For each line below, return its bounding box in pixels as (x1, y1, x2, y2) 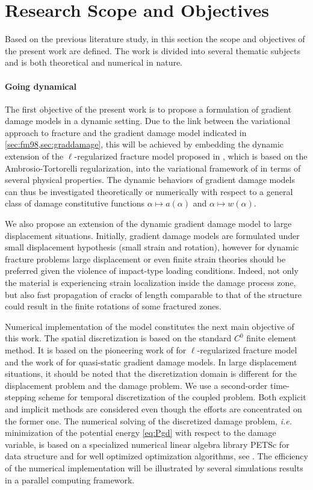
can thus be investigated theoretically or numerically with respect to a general (5, 185, 293, 197)
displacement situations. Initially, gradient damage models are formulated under (5, 229, 300, 241)
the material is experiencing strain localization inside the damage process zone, (5, 276, 296, 289)
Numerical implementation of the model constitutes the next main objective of (5, 320, 294, 332)
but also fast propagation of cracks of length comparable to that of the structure (5, 288, 302, 300)
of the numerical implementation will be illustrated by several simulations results (5, 461, 303, 474)
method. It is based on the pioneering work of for (5, 343, 187, 356)
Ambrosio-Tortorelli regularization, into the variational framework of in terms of (5, 161, 301, 174)
